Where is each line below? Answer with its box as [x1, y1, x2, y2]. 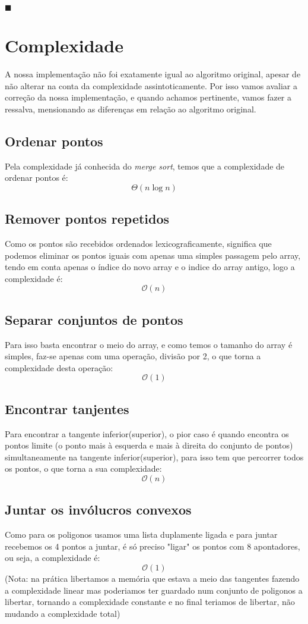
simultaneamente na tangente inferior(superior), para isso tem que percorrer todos [5, 450, 304, 463]
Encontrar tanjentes [5, 399, 129, 418]
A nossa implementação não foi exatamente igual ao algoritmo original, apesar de [5, 68, 301, 80]
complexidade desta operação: [5, 361, 113, 374]
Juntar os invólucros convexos [5, 500, 192, 519]
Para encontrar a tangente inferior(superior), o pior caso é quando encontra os [5, 427, 289, 440]
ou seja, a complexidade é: [5, 551, 100, 564]
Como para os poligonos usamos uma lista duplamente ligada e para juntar [5, 528, 278, 541]
